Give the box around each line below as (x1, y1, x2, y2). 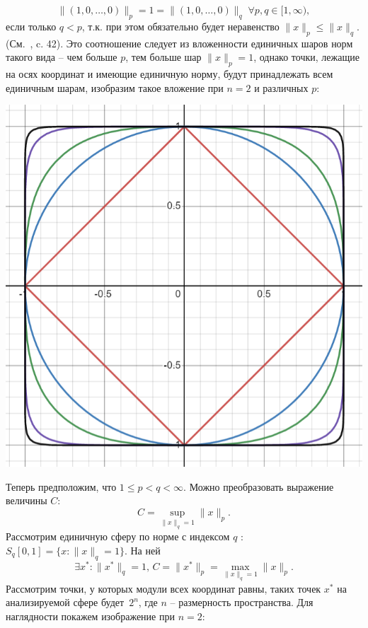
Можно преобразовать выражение (189, 479, 334, 494)
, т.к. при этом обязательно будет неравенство (81, 18, 280, 33)
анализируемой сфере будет (6, 595, 125, 610)
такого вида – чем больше (6, 50, 117, 64)
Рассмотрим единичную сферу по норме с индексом (6, 529, 230, 544)
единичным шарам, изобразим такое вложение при (6, 80, 224, 95)
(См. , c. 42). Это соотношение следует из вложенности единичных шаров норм (6, 35, 353, 50)
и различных (254, 80, 309, 95)
